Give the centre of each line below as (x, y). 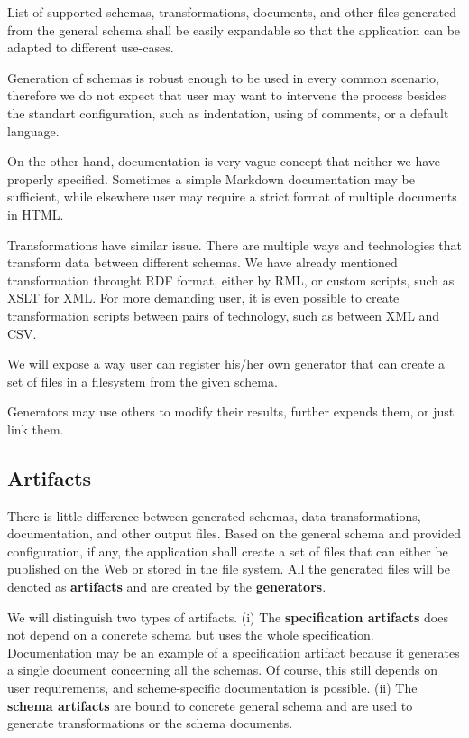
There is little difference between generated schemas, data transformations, (214, 515)
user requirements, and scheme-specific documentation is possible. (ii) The (212, 688)
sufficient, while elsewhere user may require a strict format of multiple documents (232, 196)
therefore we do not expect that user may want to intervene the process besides (227, 95)
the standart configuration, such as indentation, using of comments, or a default (228, 112)
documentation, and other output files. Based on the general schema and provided (234, 533)
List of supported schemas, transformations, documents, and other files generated (232, 12)
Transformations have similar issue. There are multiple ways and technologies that (234, 244)
